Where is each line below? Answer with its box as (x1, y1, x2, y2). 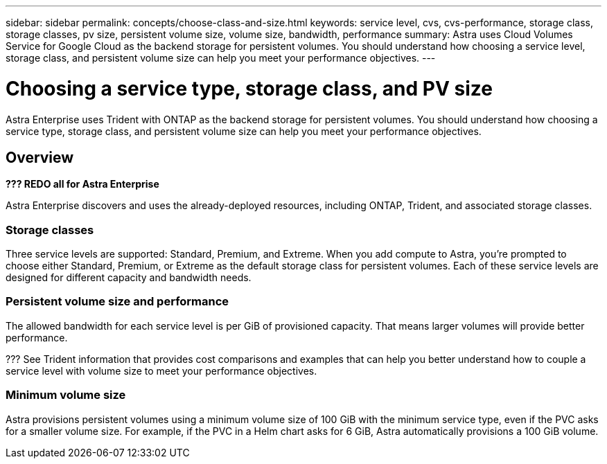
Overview (6, 148, 74, 166)
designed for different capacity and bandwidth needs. (6, 271, 252, 284)
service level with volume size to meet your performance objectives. (6, 364, 317, 377)
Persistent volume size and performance (6, 294, 229, 309)
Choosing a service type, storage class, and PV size (6, 76, 493, 100)
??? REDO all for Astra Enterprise (6, 178, 159, 190)
